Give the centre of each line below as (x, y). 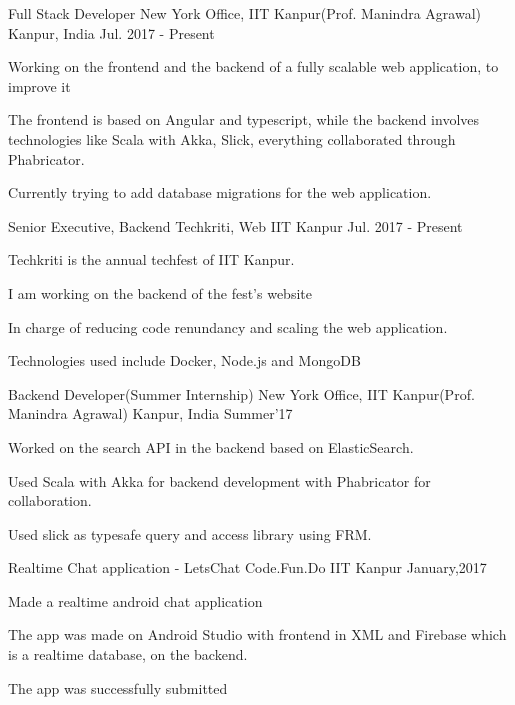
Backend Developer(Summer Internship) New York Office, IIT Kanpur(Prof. (241, 393)
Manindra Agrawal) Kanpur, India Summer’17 (150, 413)
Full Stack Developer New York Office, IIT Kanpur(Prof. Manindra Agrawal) (244, 13)
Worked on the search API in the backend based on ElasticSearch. (211, 446)
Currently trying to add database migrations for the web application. (220, 192)
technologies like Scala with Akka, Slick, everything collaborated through (232, 138)
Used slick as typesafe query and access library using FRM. (190, 533)
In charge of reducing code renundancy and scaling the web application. (228, 326)
